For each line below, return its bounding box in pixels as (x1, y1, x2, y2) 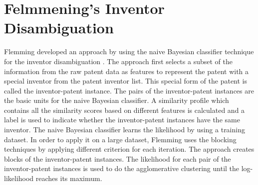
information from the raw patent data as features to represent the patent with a (4, 66, 249, 76)
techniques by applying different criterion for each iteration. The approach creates (4, 144, 255, 154)
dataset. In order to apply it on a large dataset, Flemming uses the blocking (4, 134, 237, 144)
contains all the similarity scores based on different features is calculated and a (4, 104, 245, 115)
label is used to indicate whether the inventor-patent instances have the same (4, 114, 240, 125)
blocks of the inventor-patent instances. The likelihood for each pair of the (4, 153, 231, 164)
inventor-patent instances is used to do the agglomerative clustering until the (4, 163, 240, 174)
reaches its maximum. (35, 173, 102, 184)
